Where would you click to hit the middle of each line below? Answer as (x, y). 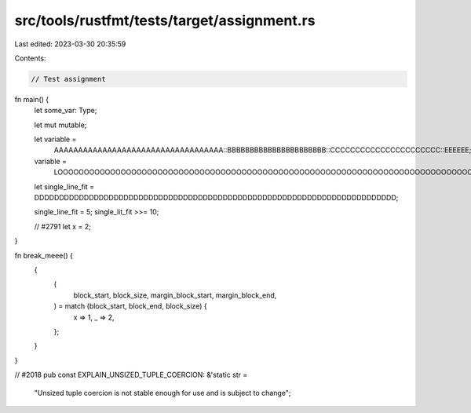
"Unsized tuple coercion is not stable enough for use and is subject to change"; (162, 393)
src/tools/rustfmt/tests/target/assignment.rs (165, 20)
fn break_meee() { (44, 255)
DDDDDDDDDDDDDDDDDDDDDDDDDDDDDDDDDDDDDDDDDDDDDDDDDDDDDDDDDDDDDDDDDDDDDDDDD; (216, 198)
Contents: (30, 58)
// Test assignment (68, 79)
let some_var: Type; (66, 111)
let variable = (55, 139)
